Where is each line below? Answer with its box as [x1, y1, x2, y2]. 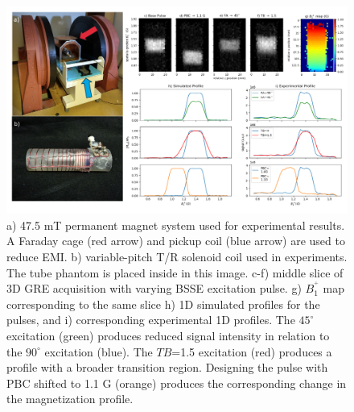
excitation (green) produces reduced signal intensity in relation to [6, 327, 330, 343]
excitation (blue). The [44, 343, 153, 360]
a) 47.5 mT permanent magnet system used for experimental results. [6, 216, 345, 233]
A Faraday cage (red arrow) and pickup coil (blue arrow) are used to [6, 232, 345, 249]
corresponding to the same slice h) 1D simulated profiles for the [6, 295, 320, 312]
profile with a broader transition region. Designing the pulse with [6, 359, 328, 376]
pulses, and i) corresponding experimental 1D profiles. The [6, 311, 295, 328]
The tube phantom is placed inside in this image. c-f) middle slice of [6, 264, 344, 281]
